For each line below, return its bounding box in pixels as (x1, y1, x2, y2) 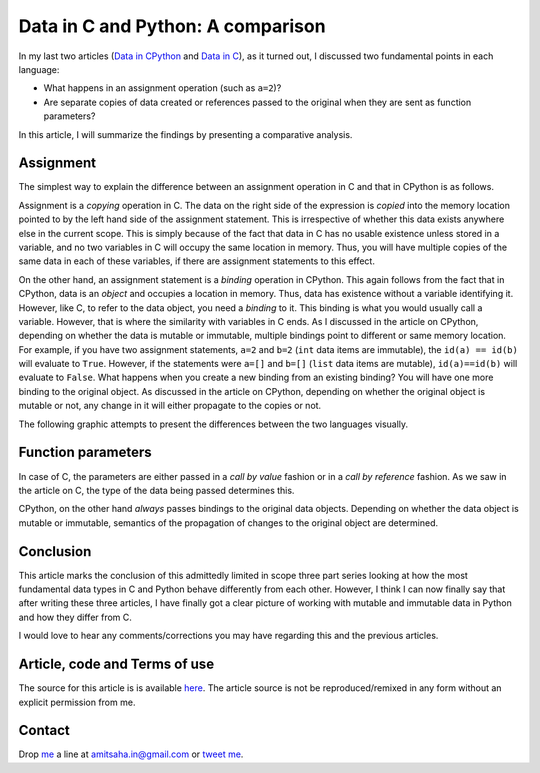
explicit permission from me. (18, 696, 136, 708)
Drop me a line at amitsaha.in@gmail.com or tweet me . (18, 748, 244, 760)
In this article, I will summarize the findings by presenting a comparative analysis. (18, 128, 353, 140)
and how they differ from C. (18, 611, 132, 623)
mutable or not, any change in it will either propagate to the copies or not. (18, 400, 322, 412)
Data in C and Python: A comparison (18, 15, 326, 37)
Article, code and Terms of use (18, 656, 215, 673)
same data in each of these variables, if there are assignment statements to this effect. (18, 255, 375, 267)
